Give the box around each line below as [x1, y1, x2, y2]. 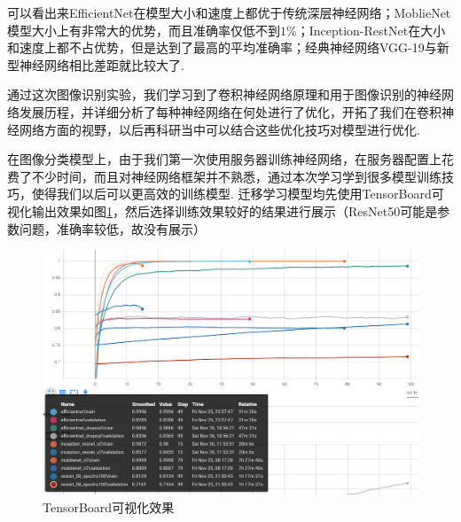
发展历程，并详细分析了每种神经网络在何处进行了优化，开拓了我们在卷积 [19, 102, 441, 121]
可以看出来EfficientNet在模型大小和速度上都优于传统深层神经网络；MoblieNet [7, 4, 451, 21]
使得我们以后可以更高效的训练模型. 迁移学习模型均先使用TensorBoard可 [31, 184, 444, 203]
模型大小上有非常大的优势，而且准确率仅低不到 [7, 20, 280, 39]
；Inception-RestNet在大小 [296, 20, 446, 39]
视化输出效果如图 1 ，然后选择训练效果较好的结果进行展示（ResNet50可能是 [7, 201, 438, 220]
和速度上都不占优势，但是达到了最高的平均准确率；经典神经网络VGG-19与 [7, 38, 437, 57]
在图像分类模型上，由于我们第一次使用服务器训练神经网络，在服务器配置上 [7, 150, 441, 168]
